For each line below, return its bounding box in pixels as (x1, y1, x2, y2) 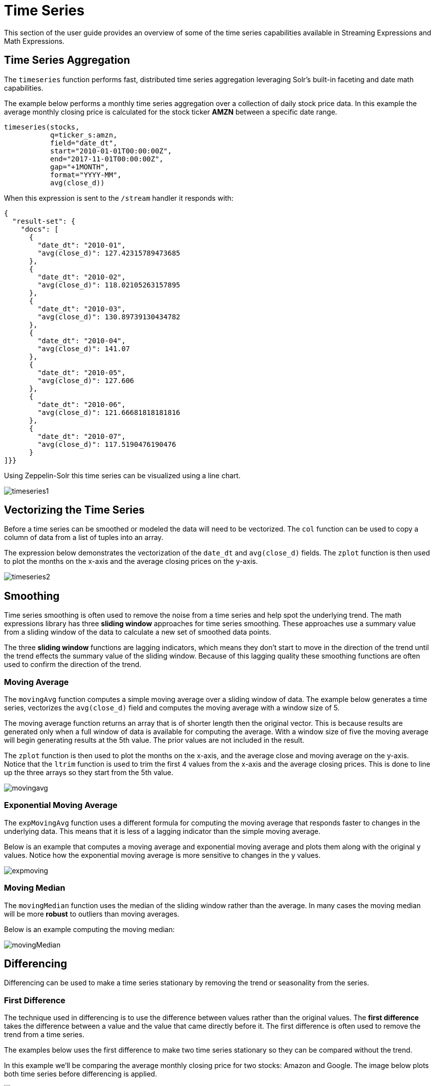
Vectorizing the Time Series (4, 504, 145, 517)
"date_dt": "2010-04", (37, 336, 126, 345)
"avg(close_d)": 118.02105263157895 (37, 280, 181, 289)
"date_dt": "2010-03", (37, 304, 126, 313)
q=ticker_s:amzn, (50, 131, 117, 139)
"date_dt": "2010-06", (37, 400, 126, 408)
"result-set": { (12, 217, 76, 225)
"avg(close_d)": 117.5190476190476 (37, 440, 176, 448)
